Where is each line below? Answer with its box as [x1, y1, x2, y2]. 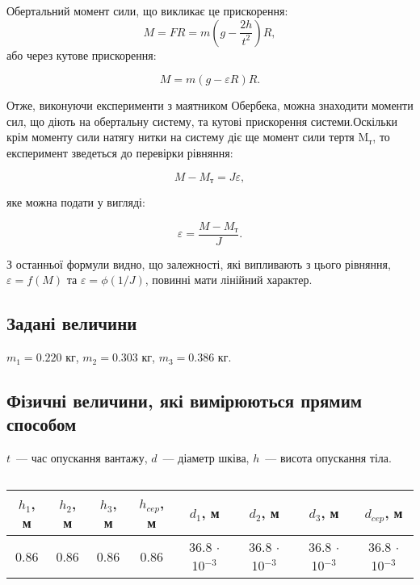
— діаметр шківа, [162, 449, 250, 466]
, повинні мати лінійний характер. [145, 271, 313, 288]
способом [6, 412, 77, 437]
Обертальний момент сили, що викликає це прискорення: [6, 2, 288, 19]
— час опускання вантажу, [16, 449, 148, 466]
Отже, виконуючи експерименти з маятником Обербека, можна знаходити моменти [6, 97, 414, 114]
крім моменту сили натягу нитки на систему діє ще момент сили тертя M [6, 128, 369, 145]
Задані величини [6, 311, 137, 336]
